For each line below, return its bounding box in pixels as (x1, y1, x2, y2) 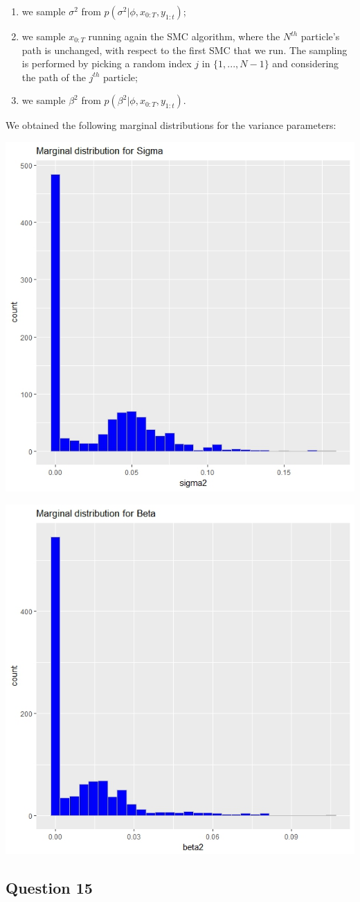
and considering (272, 56, 339, 71)
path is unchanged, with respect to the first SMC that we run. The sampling (21, 42, 348, 57)
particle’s (300, 29, 340, 43)
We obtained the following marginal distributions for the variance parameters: (6, 118, 336, 132)
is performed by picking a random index (21, 56, 192, 71)
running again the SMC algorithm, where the (88, 29, 280, 43)
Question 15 (6, 876, 93, 898)
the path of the (21, 69, 86, 84)
